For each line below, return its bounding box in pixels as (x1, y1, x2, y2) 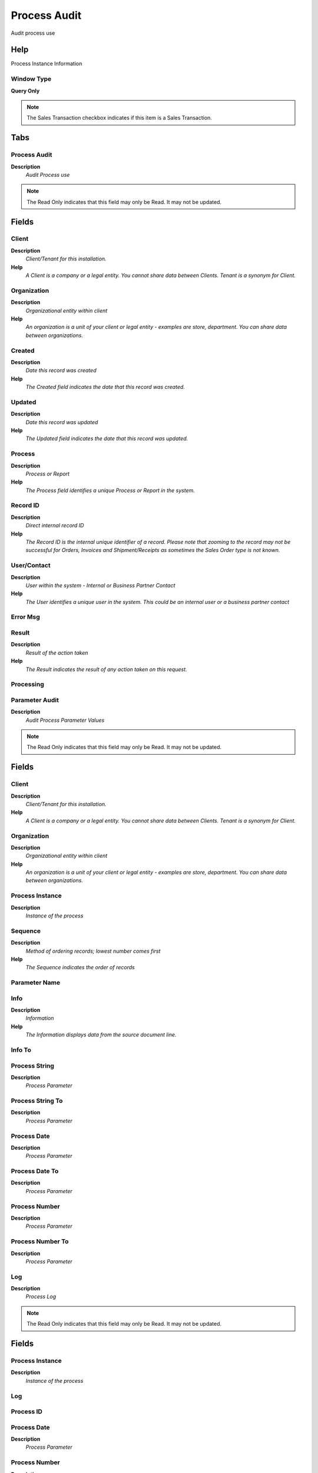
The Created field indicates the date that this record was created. (25, 384, 185, 391)
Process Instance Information (11, 60, 82, 67)
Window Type (11, 75, 52, 83)
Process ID (11, 1408, 42, 1416)
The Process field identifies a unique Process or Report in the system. (25, 487, 196, 494)
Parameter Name (11, 979, 61, 987)
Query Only (11, 87, 40, 94)
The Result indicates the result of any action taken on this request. (25, 666, 188, 673)
